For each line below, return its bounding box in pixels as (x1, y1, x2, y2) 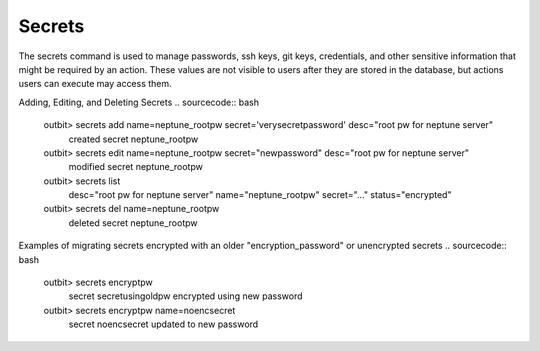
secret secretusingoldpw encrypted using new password (68, 290, 304, 302)
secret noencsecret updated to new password (68, 318, 259, 330)
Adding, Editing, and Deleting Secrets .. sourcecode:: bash (18, 96, 260, 108)
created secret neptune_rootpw (68, 133, 199, 145)
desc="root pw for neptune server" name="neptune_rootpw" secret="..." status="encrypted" (68, 189, 452, 201)
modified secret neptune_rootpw (68, 161, 204, 173)
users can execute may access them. (18, 78, 172, 90)
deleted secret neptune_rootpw (68, 216, 199, 229)
